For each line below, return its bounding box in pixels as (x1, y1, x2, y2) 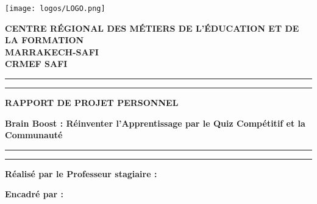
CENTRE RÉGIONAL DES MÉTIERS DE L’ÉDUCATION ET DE (5, 21, 299, 34)
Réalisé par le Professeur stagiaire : (5, 167, 157, 180)
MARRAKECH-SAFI (5, 45, 99, 58)
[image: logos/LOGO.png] (5, 4, 105, 13)
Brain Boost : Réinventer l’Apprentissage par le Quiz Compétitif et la (5, 116, 305, 129)
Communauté (5, 128, 63, 141)
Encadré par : (5, 188, 64, 200)
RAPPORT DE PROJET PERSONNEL (5, 96, 179, 109)
